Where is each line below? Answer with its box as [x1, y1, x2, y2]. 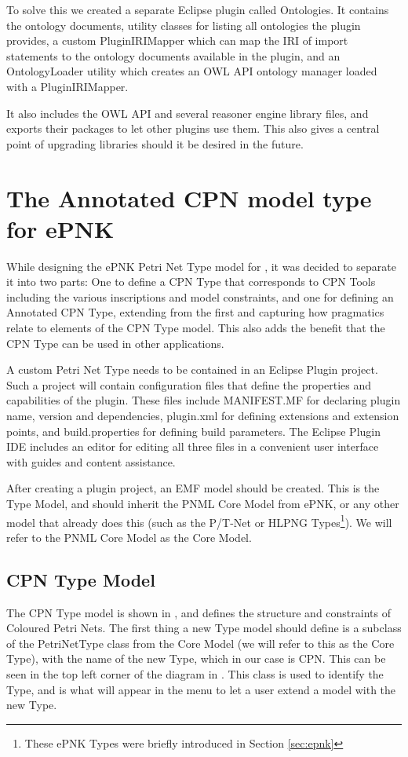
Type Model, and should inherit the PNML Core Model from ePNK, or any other [6, 495, 399, 511]
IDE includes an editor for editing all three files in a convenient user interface [6, 438, 379, 455]
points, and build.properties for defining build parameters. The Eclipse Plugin [6, 422, 381, 439]
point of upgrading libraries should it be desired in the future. [6, 135, 304, 152]
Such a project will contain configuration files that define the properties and [6, 376, 372, 393]
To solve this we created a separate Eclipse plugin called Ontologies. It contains [6, 2, 389, 17]
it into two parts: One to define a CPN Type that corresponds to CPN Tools [6, 273, 376, 290]
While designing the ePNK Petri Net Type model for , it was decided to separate [6, 258, 396, 274]
